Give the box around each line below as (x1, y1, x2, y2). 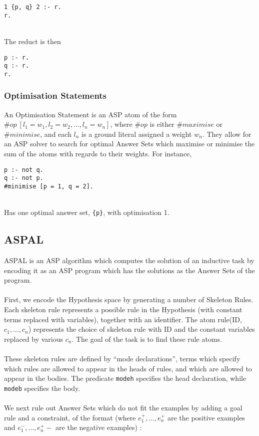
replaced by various (4, 333, 63, 344)
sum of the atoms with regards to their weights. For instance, (4, 148, 192, 159)
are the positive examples (167, 412, 245, 422)
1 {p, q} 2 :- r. (4, 4, 61, 11)
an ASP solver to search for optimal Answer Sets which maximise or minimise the (4, 138, 255, 149)
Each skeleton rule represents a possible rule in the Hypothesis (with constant (4, 304, 242, 315)
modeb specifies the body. (4, 382, 80, 393)
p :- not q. (4, 166, 43, 173)
